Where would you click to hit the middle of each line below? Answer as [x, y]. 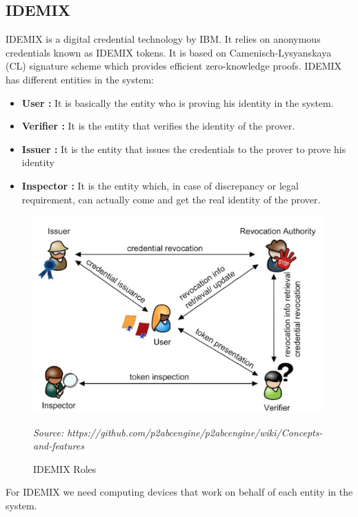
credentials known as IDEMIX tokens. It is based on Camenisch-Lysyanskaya [169, 52]
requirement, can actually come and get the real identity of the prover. [171, 199]
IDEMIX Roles [65, 468]
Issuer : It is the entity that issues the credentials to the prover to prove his [184, 149]
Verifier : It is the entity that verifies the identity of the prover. [158, 126]
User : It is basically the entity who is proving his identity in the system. [178, 102]
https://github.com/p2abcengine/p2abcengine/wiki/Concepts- [195, 432]
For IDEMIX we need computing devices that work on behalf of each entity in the [179, 492]
